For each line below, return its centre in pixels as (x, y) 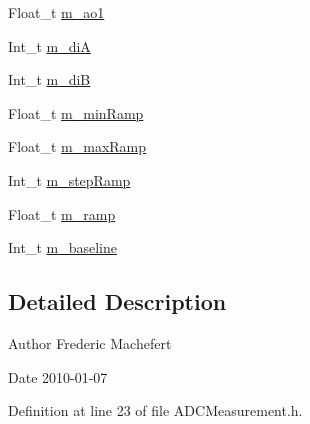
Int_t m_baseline (62, 247)
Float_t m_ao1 (56, 12)
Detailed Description (117, 301)
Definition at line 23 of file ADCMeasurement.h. (155, 410)
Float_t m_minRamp (76, 112)
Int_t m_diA (49, 45)
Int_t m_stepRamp (69, 179)
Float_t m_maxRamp (77, 146)
